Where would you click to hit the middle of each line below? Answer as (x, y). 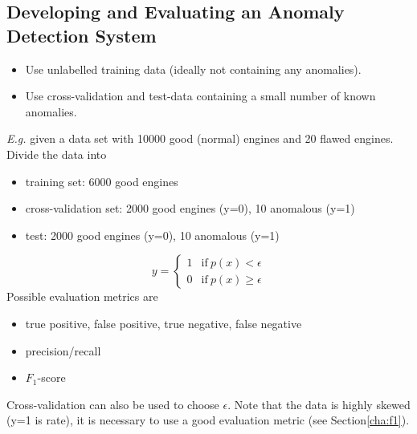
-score (51, 377)
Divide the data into (57, 154)
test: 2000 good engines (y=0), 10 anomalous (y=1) (152, 235)
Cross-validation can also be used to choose (113, 404)
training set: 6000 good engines (102, 181)
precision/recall (63, 350)
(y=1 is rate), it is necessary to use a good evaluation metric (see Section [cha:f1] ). (208, 420)
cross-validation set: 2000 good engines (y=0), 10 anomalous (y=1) (190, 208)
